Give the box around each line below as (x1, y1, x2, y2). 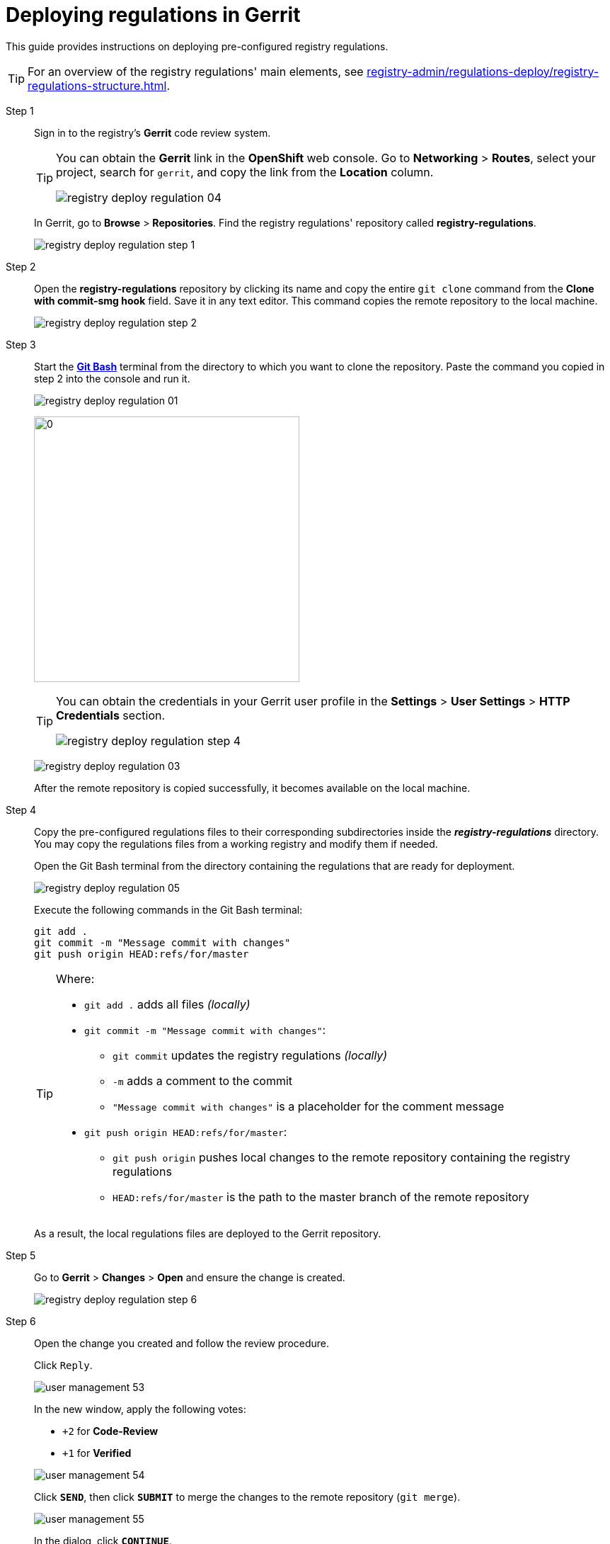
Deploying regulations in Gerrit (6, 3, 301, 27)
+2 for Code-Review (62, 1424, 159, 1437)
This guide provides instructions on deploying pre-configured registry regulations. (6, 40, 389, 52)
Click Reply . (34, 1358, 93, 1371)
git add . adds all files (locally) (84, 997, 251, 1011)
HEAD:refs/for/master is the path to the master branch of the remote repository (113, 1189, 529, 1204)
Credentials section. (56, 708, 166, 722)
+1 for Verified (62, 1446, 132, 1459)
